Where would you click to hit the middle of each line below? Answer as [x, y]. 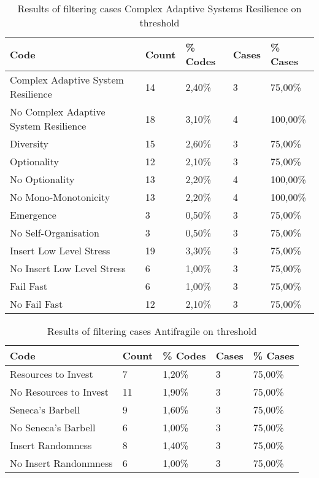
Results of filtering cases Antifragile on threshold [152, 331]
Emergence [33, 215]
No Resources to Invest [59, 392]
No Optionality [42, 179]
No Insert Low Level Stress [68, 268]
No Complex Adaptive [58, 112]
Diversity [29, 143]
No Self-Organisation [55, 233]
